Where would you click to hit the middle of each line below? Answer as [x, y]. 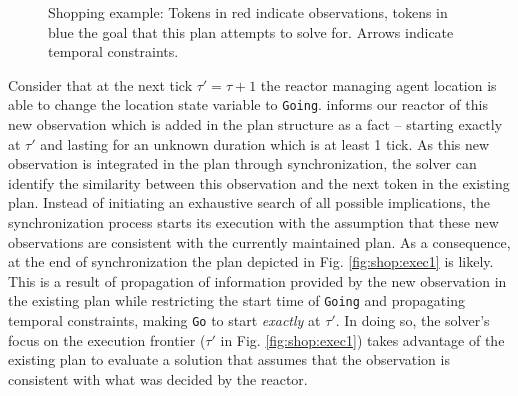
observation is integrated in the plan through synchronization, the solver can [242, 163]
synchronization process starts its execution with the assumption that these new [253, 222]
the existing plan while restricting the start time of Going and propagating [236, 300]
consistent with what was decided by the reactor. [158, 378]
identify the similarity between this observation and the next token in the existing [259, 182]
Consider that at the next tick [100, 84]
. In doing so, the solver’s [412, 320]
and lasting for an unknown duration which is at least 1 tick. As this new [265, 143]
